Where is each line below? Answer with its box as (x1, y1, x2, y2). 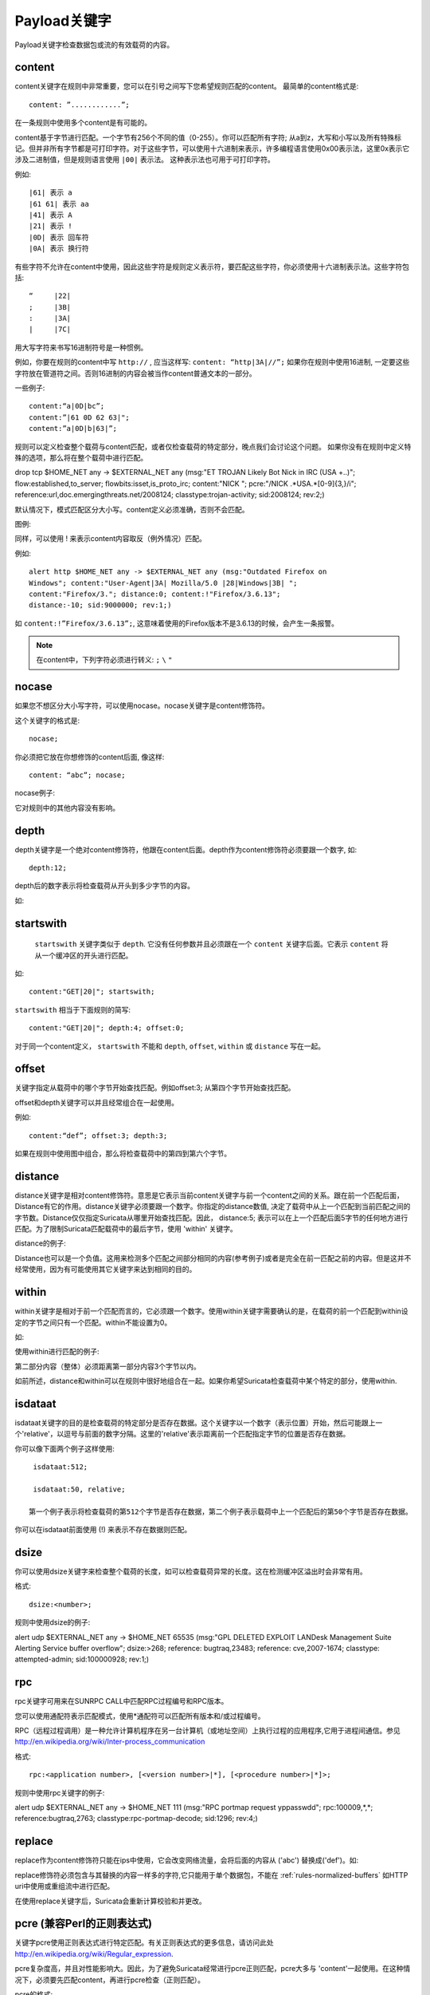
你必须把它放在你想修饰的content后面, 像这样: (14, 752, 165, 761)
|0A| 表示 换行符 (29, 244, 89, 253)
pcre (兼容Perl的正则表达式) (14, 1917, 153, 1930)
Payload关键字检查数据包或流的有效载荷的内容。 (14, 40, 174, 49)
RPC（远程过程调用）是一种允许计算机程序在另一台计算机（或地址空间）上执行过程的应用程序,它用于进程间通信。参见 (14, 1726, 401, 1736)
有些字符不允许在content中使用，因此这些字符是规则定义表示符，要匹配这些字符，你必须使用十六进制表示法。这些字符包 (14, 262, 410, 271)
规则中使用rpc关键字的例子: (14, 1788, 105, 1797)
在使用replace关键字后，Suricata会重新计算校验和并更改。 (14, 1896, 206, 1906)
